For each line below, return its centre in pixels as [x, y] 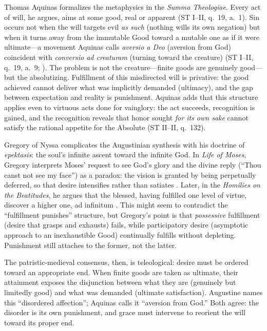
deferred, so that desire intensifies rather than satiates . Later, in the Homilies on [132, 185]
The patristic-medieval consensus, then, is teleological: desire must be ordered [126, 262]
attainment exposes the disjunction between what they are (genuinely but [120, 282]
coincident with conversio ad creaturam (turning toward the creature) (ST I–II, [129, 57]
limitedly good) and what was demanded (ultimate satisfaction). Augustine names [133, 292]
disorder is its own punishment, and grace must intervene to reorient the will [125, 312]
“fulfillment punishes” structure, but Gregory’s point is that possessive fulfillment [132, 214]
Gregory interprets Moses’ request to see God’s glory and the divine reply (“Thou [133, 164]
